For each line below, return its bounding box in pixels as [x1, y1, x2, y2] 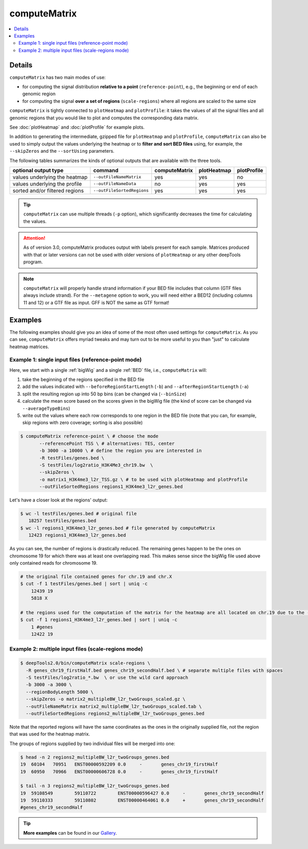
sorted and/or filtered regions [12, 187, 84, 194]
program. [23, 259, 43, 265]
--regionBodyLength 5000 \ [26, 689, 94, 695]
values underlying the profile [12, 180, 82, 187]
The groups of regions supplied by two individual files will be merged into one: [9, 740, 176, 747]
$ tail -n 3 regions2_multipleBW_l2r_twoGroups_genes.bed [20, 783, 169, 789]
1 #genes [31, 624, 53, 630]
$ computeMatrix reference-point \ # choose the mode [20, 433, 159, 439]
